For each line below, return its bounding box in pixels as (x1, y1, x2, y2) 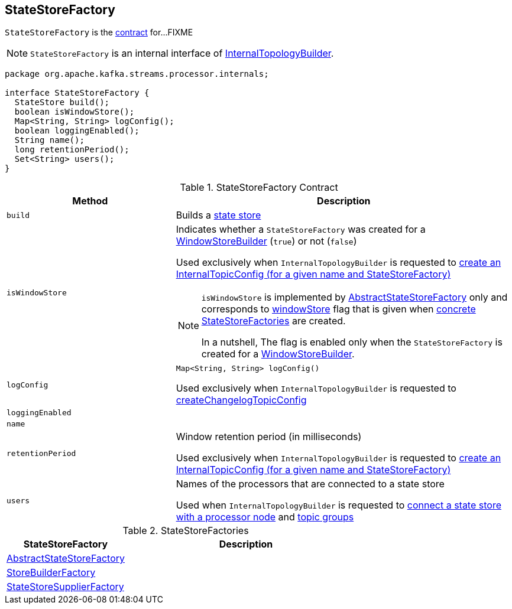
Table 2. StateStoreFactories (122, 525, 249, 537)
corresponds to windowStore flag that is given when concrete (201, 303, 476, 315)
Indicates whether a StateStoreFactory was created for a (176, 223, 426, 236)
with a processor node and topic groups (176, 511, 354, 523)
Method (72, 195, 108, 207)
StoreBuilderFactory (7, 566, 96, 579)
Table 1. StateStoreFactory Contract (180, 181, 338, 194)
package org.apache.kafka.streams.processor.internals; (5, 69, 269, 79)
